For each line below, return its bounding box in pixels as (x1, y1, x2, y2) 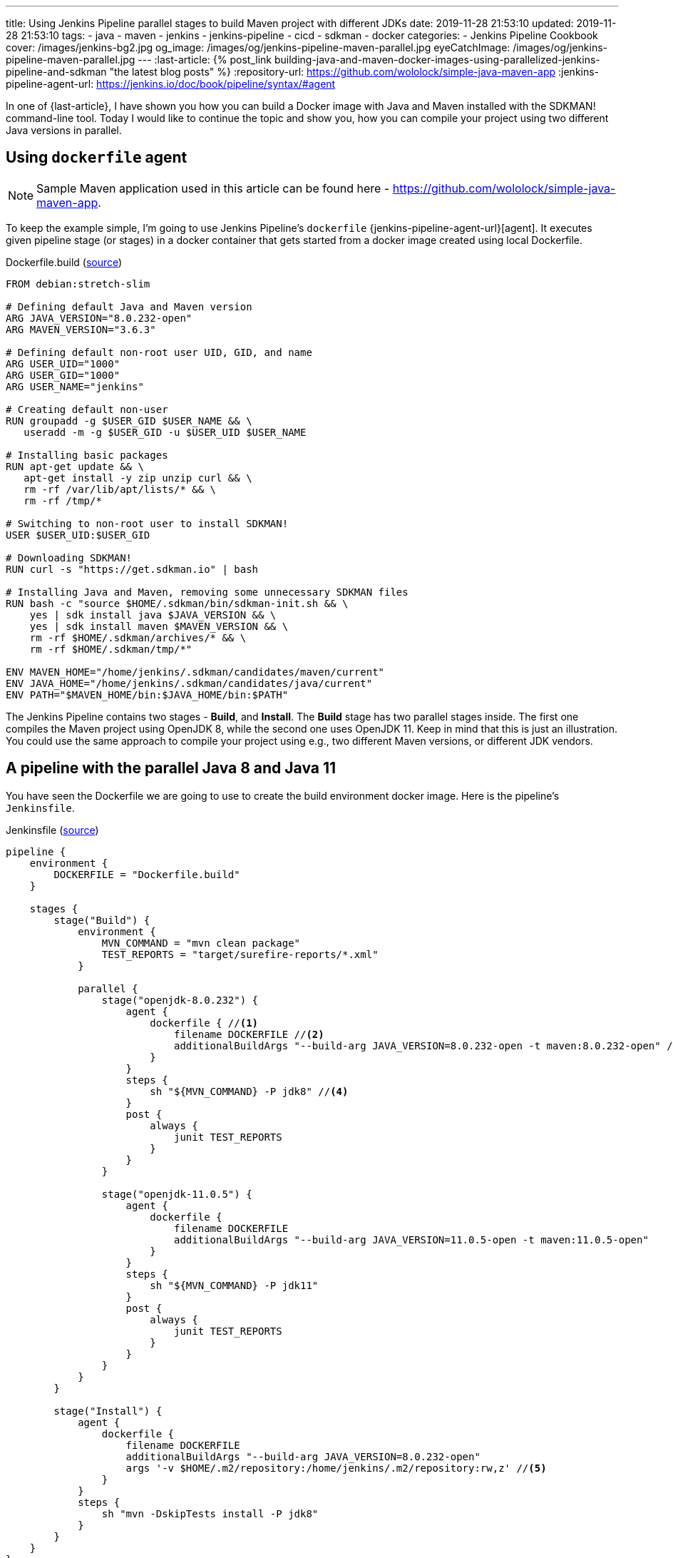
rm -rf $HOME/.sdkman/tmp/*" (29, 643, 192, 655)
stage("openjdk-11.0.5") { (101, 1188, 252, 1200)
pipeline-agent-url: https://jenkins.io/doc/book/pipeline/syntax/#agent (6, 78, 336, 90)
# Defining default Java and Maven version (6, 300, 252, 312)
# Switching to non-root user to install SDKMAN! (6, 517, 289, 529)
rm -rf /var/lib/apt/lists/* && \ (24, 483, 217, 495)
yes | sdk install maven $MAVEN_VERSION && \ (29, 620, 289, 632)
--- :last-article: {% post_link (138, 54, 272, 66)
